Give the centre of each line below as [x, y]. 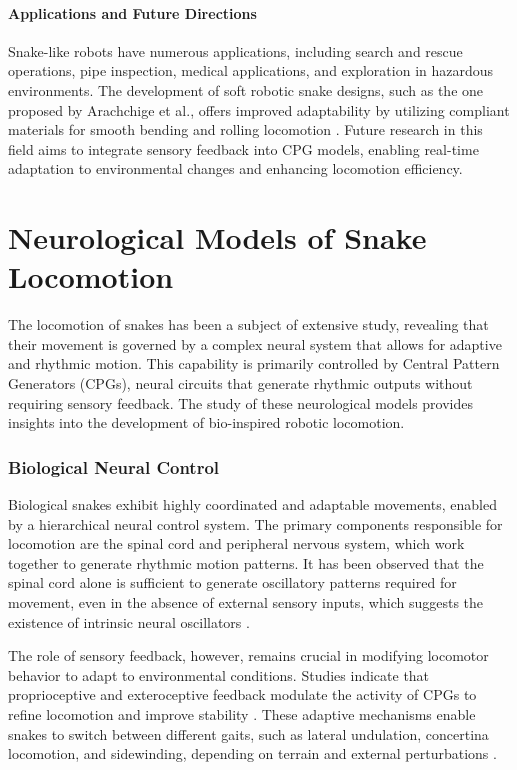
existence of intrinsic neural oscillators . [129, 621]
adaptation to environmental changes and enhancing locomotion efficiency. [235, 168]
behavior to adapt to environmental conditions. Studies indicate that [219, 674]
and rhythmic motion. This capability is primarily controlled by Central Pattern [254, 363]
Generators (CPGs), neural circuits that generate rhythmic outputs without [240, 383]
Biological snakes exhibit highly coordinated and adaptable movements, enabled [252, 504]
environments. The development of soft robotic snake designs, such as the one [246, 89]
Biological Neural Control [114, 466]
